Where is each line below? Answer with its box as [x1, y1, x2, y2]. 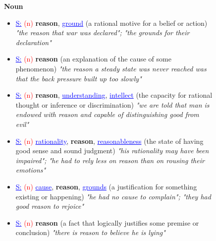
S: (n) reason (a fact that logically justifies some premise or [15, 217, 199, 228]
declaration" [15, 37, 52, 47]
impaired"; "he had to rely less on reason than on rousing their [15, 155, 205, 165]
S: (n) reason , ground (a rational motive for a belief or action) [15, 17, 208, 28]
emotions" [15, 165, 46, 175]
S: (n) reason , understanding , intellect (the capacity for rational [15, 90, 213, 100]
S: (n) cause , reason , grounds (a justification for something [15, 181, 197, 191]
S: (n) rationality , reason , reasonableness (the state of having [15, 135, 204, 146]
